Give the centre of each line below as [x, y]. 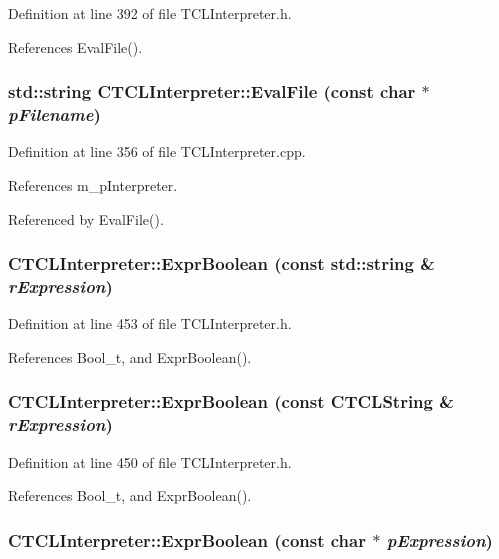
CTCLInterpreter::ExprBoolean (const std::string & [221, 263]
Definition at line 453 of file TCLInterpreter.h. [150, 323]
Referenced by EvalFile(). [86, 218]
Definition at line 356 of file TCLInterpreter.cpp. [157, 151]
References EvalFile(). [75, 46]
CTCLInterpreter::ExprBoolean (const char [187, 539]
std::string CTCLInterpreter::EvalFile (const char [212, 91]
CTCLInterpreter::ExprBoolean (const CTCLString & [231, 401]
